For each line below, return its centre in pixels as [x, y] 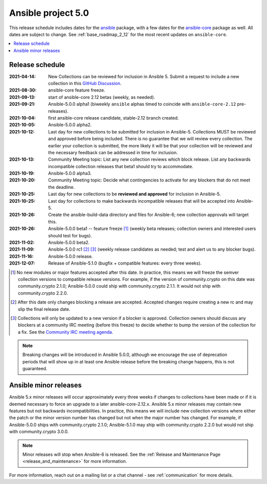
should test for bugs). [70, 235]
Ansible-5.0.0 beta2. [69, 242]
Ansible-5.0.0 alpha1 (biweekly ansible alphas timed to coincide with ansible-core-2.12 [142, 104]
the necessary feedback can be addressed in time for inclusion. [113, 152]
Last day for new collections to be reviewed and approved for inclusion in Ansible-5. [134, 194]
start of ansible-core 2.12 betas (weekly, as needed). [102, 97]
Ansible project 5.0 [49, 13]
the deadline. [62, 187]
